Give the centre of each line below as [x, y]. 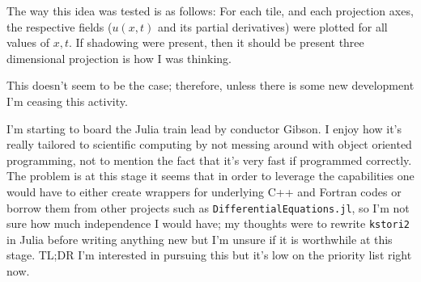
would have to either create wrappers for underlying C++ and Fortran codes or [204, 191]
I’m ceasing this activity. [67, 101]
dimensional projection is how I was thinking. [119, 58]
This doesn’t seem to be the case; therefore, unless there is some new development [210, 85]
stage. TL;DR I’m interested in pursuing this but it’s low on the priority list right [209, 255]
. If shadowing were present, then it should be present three [216, 42]
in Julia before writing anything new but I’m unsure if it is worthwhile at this [200, 239]
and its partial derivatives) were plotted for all [272, 26]
